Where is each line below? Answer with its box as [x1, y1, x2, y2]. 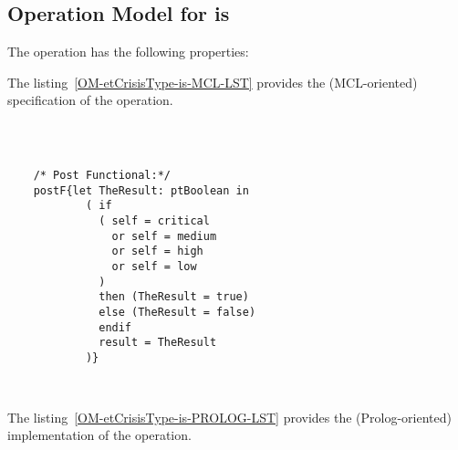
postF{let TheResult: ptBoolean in [33, 183, 249, 197]
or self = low [111, 259, 197, 273]
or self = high [111, 245, 203, 258]
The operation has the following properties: [7, 42, 249, 61]
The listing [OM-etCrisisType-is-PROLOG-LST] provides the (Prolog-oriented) [7, 407, 452, 426]
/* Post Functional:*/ [33, 168, 171, 182]
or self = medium [111, 229, 217, 243]
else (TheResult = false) [99, 305, 256, 319]
